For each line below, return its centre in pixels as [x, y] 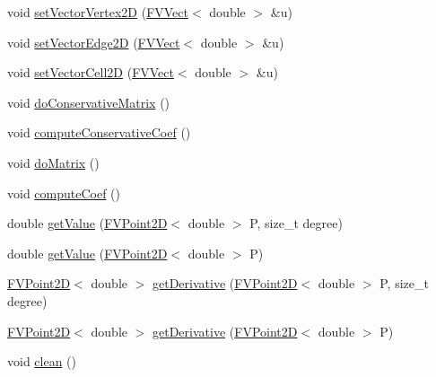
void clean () [42, 361]
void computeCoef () [64, 193]
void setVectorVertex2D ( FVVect [98, 12]
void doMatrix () [53, 162]
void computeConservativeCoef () [99, 132]
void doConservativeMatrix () [89, 102]
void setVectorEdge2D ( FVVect [94, 42]
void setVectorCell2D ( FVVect [91, 72]
